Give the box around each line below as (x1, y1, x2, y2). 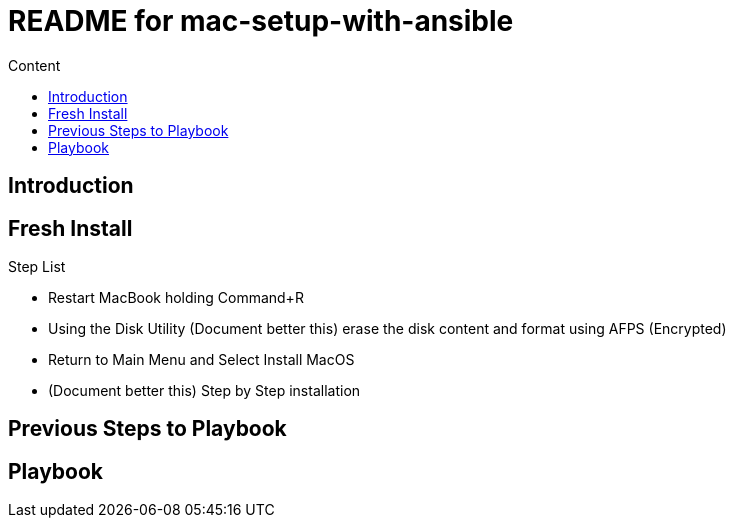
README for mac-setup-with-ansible (8, 4, 514, 38)
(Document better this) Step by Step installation (48, 382, 361, 400)
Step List (8, 258, 66, 276)
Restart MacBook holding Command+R (48, 289, 304, 307)
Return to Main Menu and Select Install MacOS (48, 351, 355, 369)
